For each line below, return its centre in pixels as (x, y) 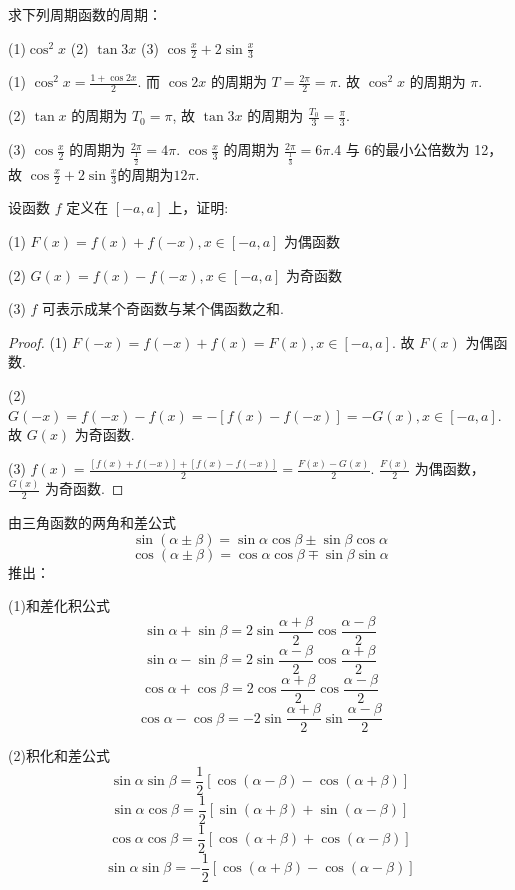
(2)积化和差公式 (59, 755)
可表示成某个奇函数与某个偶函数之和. (163, 308)
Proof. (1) (38, 341)
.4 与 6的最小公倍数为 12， (416, 149)
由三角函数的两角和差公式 (92, 522)
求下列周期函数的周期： (85, 14)
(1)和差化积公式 (59, 605)
